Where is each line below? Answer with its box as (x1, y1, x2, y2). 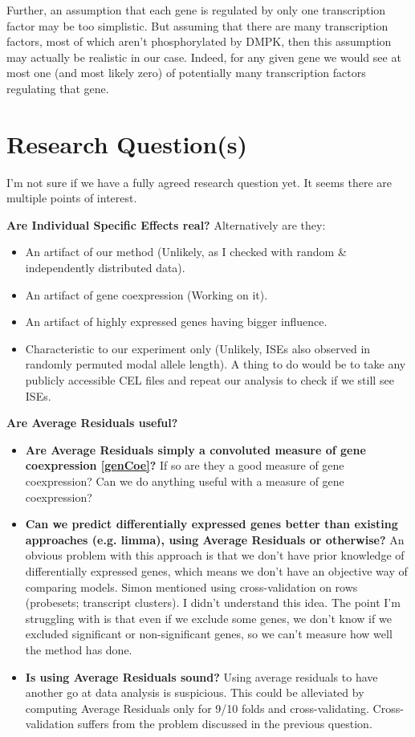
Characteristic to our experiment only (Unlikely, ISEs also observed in (25, 340, 371, 356)
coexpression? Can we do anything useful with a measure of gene (25, 473, 344, 489)
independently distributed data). (25, 259, 185, 276)
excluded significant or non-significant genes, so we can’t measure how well (25, 625, 393, 642)
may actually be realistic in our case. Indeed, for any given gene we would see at (6, 48, 401, 65)
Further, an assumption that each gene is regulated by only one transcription (6, 2, 386, 18)
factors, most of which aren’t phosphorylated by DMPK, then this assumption (6, 33, 392, 50)
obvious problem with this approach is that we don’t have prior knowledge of (25, 547, 405, 564)
